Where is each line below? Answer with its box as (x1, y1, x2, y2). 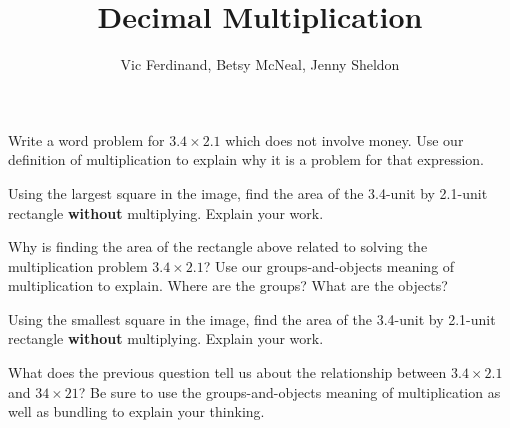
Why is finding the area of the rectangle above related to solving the (8, 236, 428, 257)
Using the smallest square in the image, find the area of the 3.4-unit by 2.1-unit (8, 308, 496, 329)
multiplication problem (8, 255, 148, 276)
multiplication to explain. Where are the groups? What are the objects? (8, 275, 448, 296)
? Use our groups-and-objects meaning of (203, 255, 455, 276)
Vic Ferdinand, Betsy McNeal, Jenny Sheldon (120, 54, 400, 75)
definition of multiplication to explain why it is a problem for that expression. (8, 149, 485, 170)
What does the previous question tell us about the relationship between (8, 362, 447, 383)
